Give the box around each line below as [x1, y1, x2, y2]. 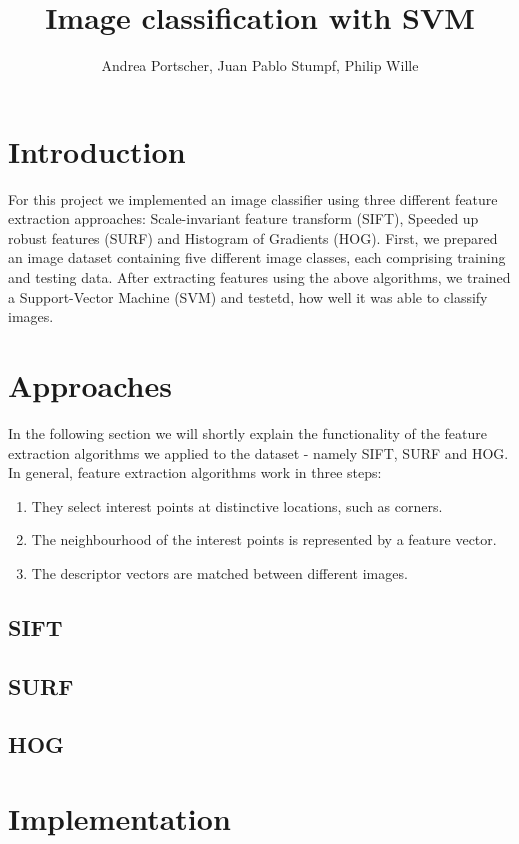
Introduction [8, 130, 186, 171]
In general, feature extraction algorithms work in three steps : [8, 462, 382, 483]
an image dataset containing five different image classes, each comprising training [8, 247, 506, 268]
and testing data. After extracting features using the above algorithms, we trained [8, 267, 511, 288]
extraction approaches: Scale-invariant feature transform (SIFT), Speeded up [8, 208, 479, 229]
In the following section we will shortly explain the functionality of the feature [8, 422, 487, 443]
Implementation [8, 798, 231, 839]
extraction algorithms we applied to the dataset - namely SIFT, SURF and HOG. [8, 442, 509, 463]
